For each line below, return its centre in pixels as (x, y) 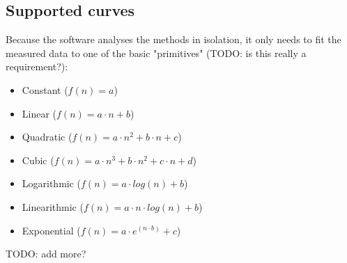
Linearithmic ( (53, 206)
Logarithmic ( (52, 183)
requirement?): (37, 66)
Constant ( (45, 89)
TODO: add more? (46, 254)
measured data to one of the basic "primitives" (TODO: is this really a (156, 53)
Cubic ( (38, 160)
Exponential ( (51, 230)
